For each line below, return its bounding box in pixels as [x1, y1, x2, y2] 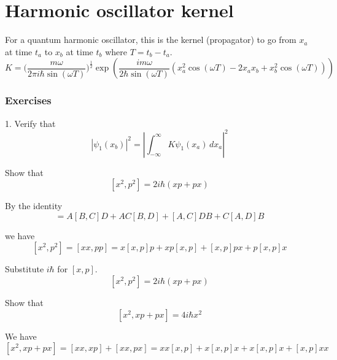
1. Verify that [5, 117, 56, 129]
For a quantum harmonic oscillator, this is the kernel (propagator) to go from [5, 33, 296, 46]
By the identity [5, 199, 63, 212]
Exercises [5, 93, 52, 108]
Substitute [5, 262, 44, 275]
